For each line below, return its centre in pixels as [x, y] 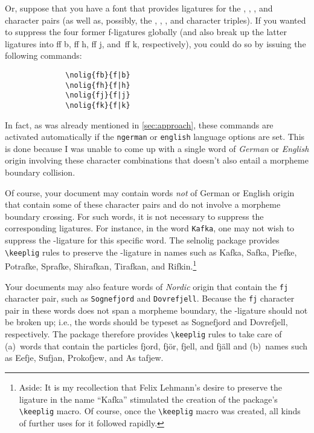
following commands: [43, 55]
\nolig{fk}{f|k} [98, 105]
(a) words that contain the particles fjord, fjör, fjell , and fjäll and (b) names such [156, 345]
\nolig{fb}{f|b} [98, 75]
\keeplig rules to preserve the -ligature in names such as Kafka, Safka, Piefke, [151, 252]
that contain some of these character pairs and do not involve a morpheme [143, 204]
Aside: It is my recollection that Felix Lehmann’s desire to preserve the [151, 387]
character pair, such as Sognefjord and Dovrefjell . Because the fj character [150, 298]
